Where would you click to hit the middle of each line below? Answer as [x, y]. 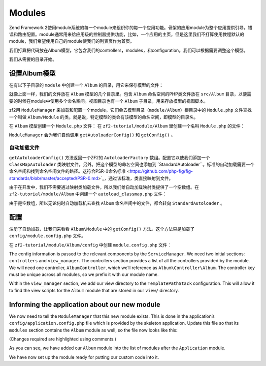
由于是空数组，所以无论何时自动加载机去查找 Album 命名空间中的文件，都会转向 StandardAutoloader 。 [117, 203]
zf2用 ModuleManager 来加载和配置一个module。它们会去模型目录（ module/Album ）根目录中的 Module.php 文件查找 [131, 110]
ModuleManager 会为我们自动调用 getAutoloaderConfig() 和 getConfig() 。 [92, 135]
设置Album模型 [33, 73]
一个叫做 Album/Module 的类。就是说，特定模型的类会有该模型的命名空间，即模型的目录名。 [104, 117]
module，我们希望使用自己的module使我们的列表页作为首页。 [72, 41]
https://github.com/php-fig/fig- [161, 171]
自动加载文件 [24, 148]
